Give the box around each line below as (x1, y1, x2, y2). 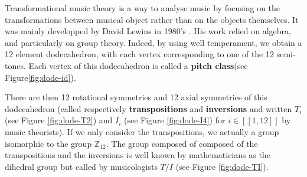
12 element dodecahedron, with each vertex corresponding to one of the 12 (5, 48, 274, 60)
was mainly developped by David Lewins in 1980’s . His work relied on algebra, (5, 25, 291, 37)
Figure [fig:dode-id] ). (5, 71, 76, 83)
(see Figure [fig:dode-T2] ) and (5, 114, 113, 126)
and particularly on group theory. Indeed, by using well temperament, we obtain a (5, 36, 302, 48)
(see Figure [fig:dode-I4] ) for (124, 114, 226, 126)
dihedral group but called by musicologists (5, 160, 158, 172)
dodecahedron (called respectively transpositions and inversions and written (5, 102, 292, 114)
